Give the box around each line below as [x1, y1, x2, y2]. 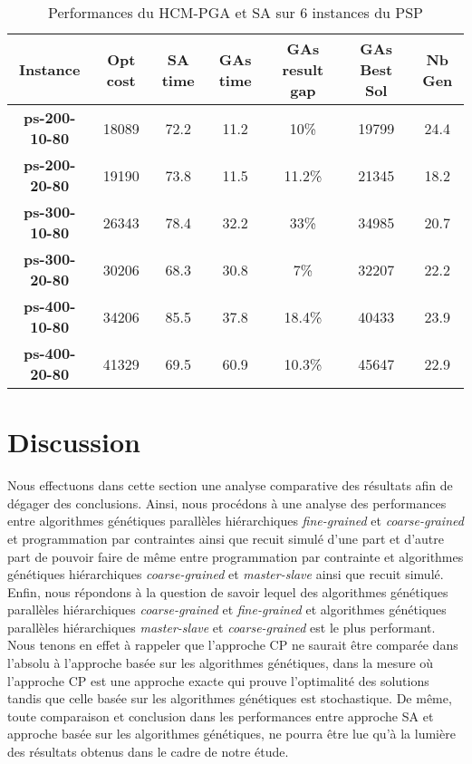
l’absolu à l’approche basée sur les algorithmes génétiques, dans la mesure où [7, 653, 434, 672]
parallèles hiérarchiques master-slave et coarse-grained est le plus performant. [7, 617, 436, 636]
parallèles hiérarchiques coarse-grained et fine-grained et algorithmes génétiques [7, 600, 447, 619]
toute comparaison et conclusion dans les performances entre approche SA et [7, 706, 434, 725]
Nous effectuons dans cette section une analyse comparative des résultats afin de [7, 476, 453, 495]
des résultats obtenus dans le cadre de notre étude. [7, 742, 289, 761]
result [282, 59, 324, 80]
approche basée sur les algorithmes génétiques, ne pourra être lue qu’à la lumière [7, 724, 456, 743]
